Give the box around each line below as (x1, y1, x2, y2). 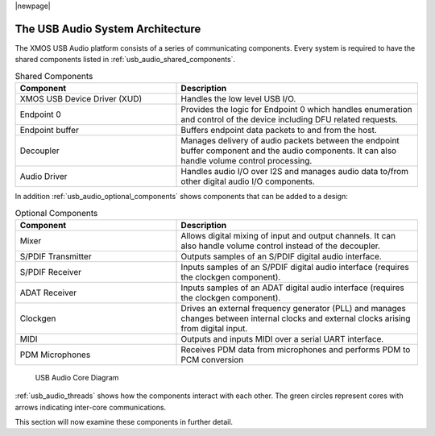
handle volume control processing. (180, 156, 313, 167)
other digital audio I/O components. (180, 176, 316, 187)
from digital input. (180, 322, 248, 334)
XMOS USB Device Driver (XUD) (19, 93, 143, 105)
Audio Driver (19, 171, 68, 182)
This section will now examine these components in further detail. (14, 417, 234, 426)
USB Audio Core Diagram (35, 372, 119, 382)
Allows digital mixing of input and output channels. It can (180, 230, 396, 241)
